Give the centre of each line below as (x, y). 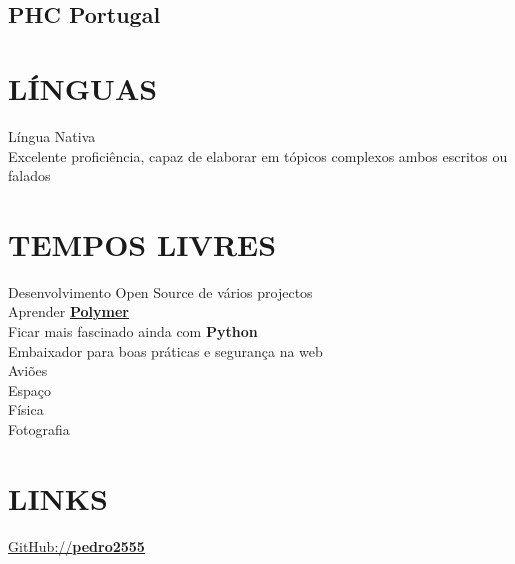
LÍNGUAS (83, 87)
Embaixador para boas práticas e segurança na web (165, 350)
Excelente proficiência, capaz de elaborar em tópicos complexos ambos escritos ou (258, 155)
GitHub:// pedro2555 (76, 545)
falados (29, 175)
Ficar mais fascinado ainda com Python (133, 331)
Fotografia (39, 428)
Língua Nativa (52, 135)
